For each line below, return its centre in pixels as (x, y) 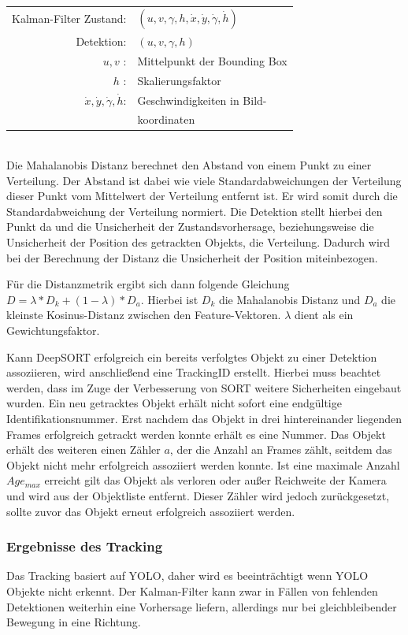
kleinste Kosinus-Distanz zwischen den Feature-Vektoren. (144, 315)
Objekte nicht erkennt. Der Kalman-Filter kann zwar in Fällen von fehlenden (192, 590)
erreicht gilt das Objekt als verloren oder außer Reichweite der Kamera (215, 480)
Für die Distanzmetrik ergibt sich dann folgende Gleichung (148, 284)
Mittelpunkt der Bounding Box (212, 60)
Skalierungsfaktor (179, 80)
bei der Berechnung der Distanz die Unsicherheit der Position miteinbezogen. (192, 257)
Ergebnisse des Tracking (85, 546)
